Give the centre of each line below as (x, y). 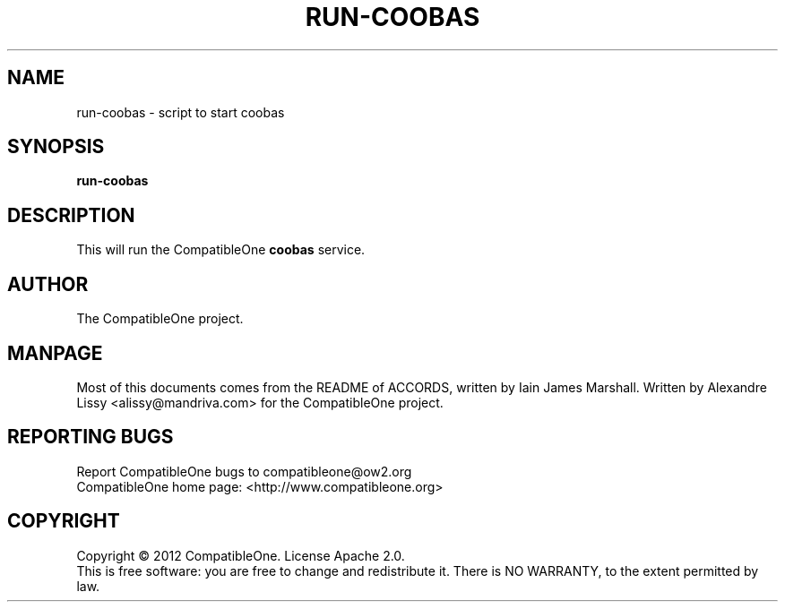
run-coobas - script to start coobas (181, 112)
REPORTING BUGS (91, 437)
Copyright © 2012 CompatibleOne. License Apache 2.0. (241, 555)
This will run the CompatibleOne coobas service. (221, 250)
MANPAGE (55, 353)
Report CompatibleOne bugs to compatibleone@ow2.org (244, 471)
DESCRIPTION (71, 215)
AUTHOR (48, 284)
